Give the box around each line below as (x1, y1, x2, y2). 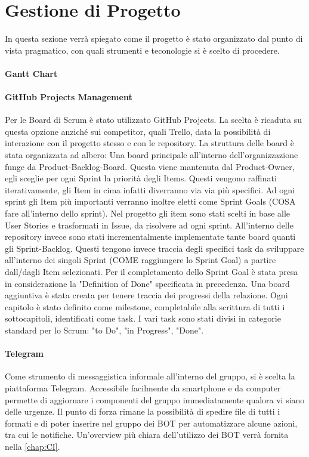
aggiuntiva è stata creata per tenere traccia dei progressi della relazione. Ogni (5, 289, 288, 301)
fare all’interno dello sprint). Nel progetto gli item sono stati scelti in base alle (5, 207, 291, 220)
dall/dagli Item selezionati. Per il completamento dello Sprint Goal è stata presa (5, 265, 298, 278)
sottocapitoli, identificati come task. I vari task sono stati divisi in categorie (5, 312, 281, 325)
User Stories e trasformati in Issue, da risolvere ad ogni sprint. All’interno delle (5, 218, 293, 231)
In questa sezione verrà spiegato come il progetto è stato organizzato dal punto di (5, 32, 303, 45)
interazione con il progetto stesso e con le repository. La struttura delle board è (5, 137, 295, 149)
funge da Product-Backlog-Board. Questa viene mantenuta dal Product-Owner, (5, 160, 295, 172)
